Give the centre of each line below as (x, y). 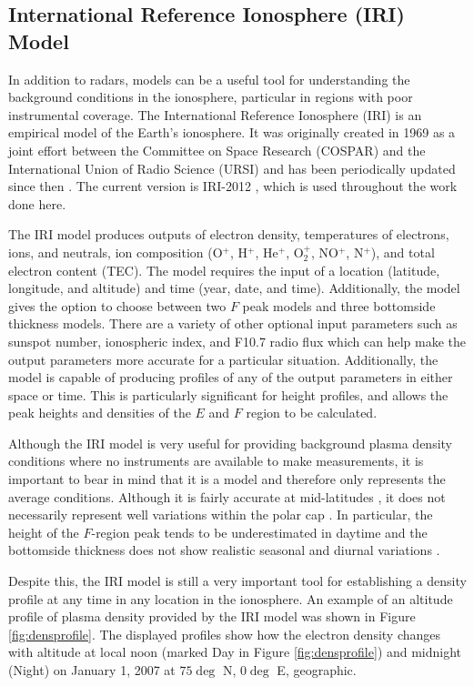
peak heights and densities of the (100, 413)
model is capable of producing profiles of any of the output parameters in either (231, 377)
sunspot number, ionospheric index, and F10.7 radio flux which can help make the (237, 341)
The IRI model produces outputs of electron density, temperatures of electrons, (229, 234)
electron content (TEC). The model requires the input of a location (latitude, (224, 270)
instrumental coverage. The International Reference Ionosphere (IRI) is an (215, 114)
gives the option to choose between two (117, 305)
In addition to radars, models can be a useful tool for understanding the (209, 79)
